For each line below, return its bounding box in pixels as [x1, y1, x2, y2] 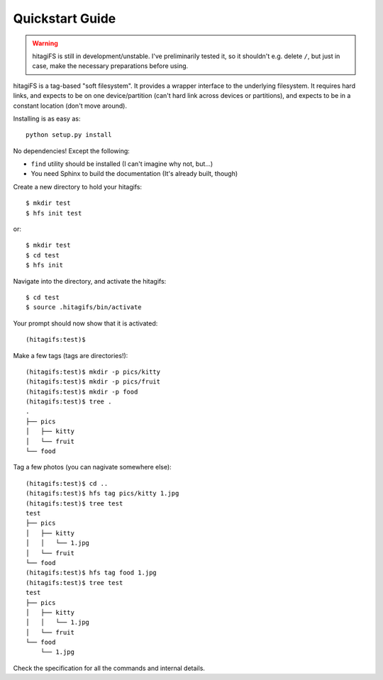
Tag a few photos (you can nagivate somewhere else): [13, 463, 172, 472]
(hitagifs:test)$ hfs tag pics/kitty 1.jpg [26, 489, 179, 498]
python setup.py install [26, 131, 112, 139]
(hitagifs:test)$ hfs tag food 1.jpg [26, 569, 157, 577]
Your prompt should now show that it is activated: [13, 319, 158, 328]
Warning [32, 39, 58, 48]
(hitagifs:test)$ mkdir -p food [26, 387, 138, 396]
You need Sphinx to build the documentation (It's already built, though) [30, 169, 238, 178]
